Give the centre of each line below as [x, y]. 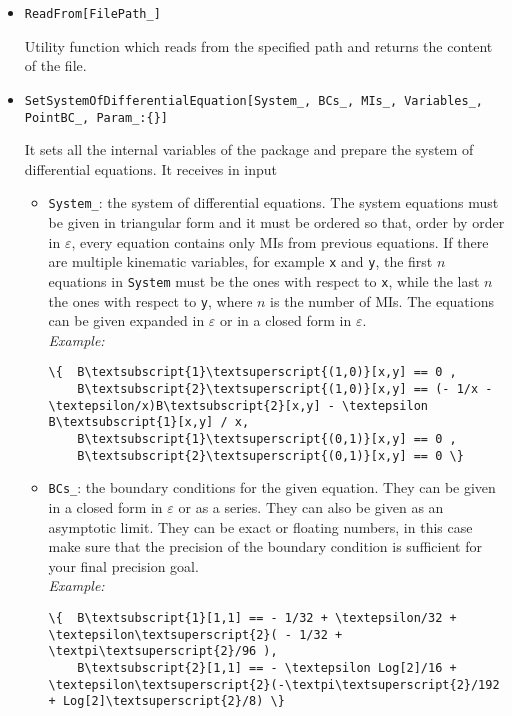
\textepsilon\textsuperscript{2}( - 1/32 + [195, 634]
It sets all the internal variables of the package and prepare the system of [249, 149]
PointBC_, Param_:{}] [96, 117]
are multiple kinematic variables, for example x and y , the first [240, 261]
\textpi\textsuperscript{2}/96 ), [163, 651]
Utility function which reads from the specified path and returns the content [258, 45]
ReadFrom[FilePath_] [92, 14]
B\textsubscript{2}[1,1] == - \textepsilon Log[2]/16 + [267, 667]
